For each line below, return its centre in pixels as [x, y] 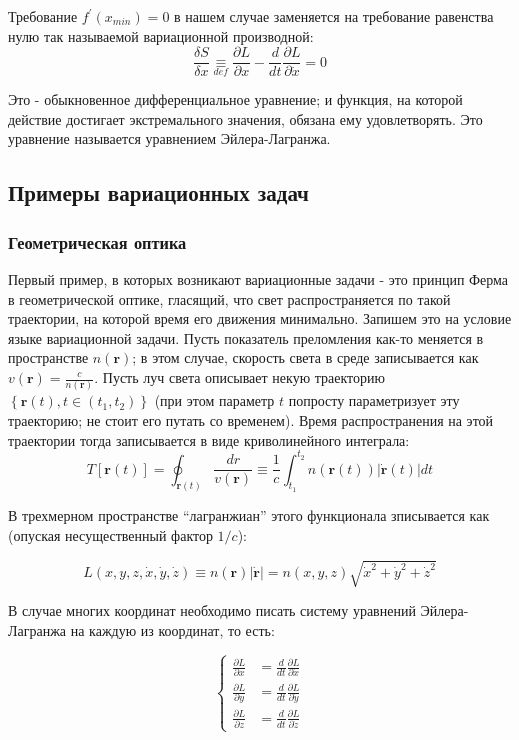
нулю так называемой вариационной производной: [161, 35]
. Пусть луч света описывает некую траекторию [239, 377]
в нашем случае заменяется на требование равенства [334, 16]
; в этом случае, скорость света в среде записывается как [305, 357]
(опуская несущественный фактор [110, 535]
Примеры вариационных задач [158, 192]
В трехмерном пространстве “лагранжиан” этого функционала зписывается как [249, 515]
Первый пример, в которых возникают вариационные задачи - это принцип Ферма [258, 279]
